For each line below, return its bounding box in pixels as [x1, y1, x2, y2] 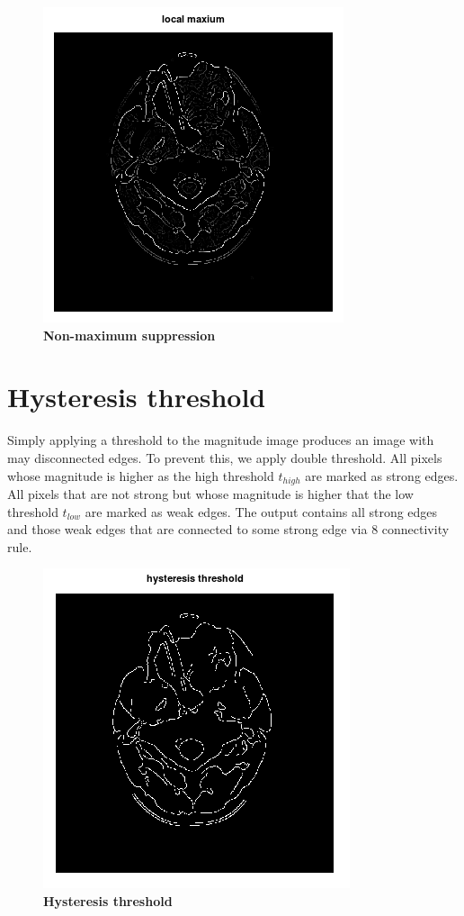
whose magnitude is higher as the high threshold [7, 466, 274, 485]
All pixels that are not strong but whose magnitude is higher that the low [7, 484, 414, 503]
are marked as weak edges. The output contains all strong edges [85, 502, 438, 521]
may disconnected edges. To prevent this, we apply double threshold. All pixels [7, 448, 442, 467]
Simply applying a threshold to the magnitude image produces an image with [7, 431, 434, 449]
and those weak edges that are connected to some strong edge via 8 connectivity [7, 520, 450, 539]
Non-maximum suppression [43, 325, 216, 344]
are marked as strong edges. [305, 466, 459, 485]
